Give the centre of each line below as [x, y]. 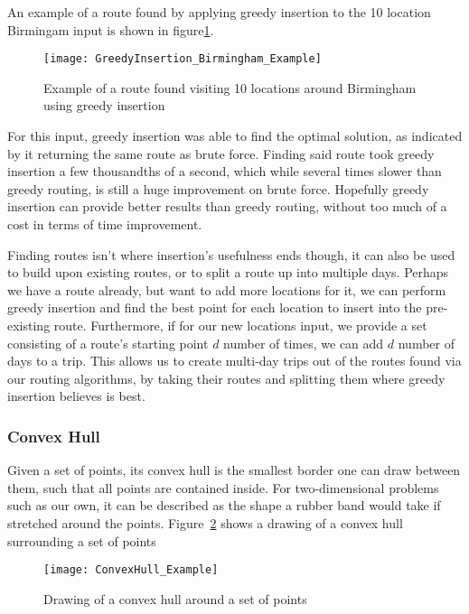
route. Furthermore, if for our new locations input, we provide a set [240, 325]
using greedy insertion [104, 105]
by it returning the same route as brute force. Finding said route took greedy [221, 153]
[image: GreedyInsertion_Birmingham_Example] [183, 59]
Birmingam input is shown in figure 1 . [111, 29]
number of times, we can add [304, 343]
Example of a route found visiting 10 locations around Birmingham [230, 87]
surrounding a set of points [82, 540]
